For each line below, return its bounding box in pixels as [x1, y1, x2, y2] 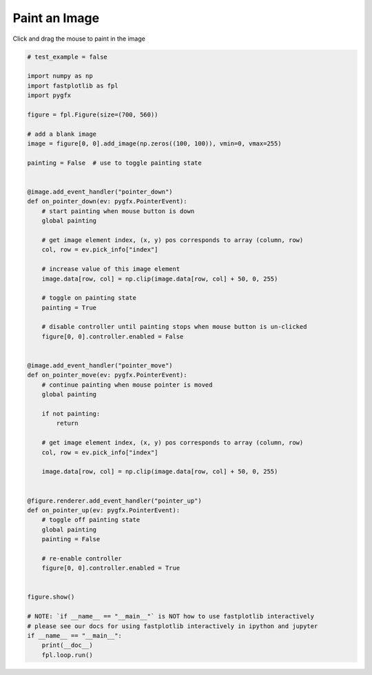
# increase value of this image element [41, 265, 180, 273]
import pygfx [27, 92, 72, 99]
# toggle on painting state [41, 294, 137, 302]
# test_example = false [27, 52, 108, 61]
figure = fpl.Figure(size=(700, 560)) [27, 110, 158, 119]
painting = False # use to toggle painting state [27, 159, 203, 167]
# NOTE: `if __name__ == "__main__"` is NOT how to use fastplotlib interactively [27, 612, 315, 621]
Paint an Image [12, 10, 100, 26]
